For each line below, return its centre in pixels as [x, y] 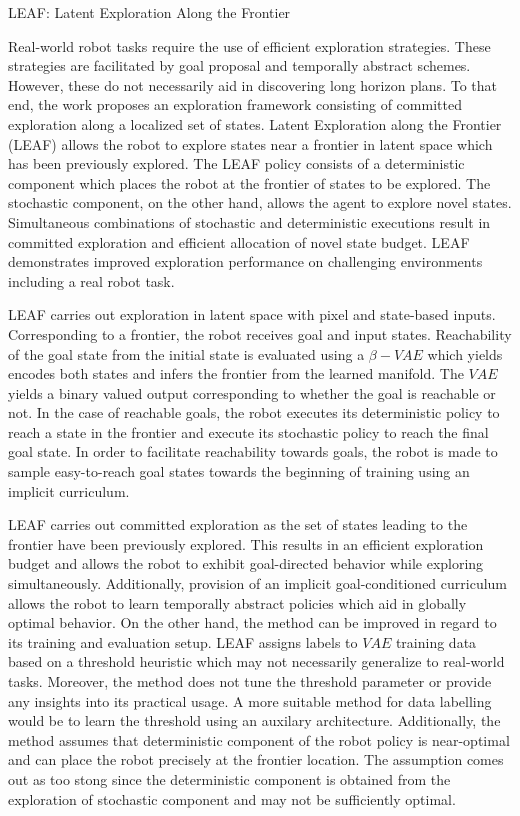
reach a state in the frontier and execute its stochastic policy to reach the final [248, 431]
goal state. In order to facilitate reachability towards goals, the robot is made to [253, 451]
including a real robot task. [91, 280]
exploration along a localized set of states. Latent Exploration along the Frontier [255, 123]
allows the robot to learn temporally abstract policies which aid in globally [237, 602]
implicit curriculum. [69, 490]
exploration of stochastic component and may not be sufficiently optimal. [232, 798]
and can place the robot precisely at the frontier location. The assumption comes [256, 759]
